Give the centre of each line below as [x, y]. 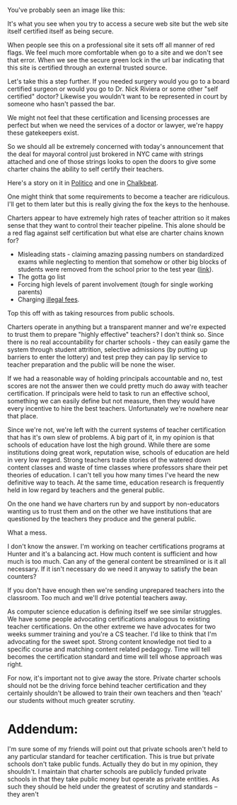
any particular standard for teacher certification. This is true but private [111, 757]
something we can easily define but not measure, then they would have [111, 401]
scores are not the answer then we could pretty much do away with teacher [118, 386]
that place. [23, 416]
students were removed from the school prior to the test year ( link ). [115, 270]
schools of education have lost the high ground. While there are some [109, 445]
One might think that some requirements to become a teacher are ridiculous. [118, 196]
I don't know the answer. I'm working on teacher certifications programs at [116, 546]
